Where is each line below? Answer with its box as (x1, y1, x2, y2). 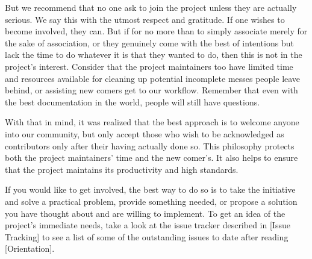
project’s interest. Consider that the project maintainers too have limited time (5, 60, 293, 72)
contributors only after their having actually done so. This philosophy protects (5, 139, 295, 152)
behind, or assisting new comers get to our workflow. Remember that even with (5, 84, 298, 96)
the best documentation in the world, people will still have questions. (5, 95, 260, 108)
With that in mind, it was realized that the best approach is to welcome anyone (5, 116, 299, 128)
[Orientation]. (5, 242, 55, 255)
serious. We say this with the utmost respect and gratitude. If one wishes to (5, 13, 285, 25)
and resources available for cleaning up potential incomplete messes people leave (5, 72, 301, 84)
